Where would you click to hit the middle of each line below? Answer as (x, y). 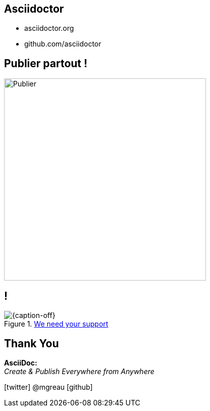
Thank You (32, 343)
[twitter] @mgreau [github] (48, 387)
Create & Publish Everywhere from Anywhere (79, 371)
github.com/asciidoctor (63, 44)
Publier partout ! (46, 63)
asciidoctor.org (49, 28)
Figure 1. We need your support (56, 324)
